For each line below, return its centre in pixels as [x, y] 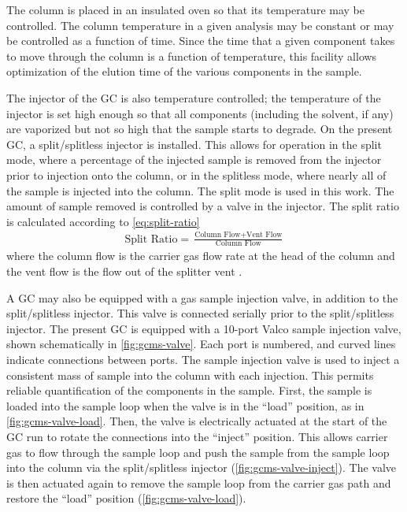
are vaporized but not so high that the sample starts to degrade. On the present [200, 129]
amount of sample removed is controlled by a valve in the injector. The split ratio [203, 206]
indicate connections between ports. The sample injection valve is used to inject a [203, 360]
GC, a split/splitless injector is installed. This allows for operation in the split [194, 144]
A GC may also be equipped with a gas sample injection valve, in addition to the [202, 297]
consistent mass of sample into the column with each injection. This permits [190, 375]
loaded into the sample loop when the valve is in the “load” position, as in [185, 405]
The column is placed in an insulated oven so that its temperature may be [185, 9]
